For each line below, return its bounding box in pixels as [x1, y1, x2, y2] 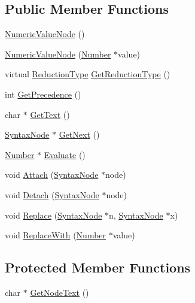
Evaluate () [44, 148, 86, 160]
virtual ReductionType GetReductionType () [5, 68, 170, 80]
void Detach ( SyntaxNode [5, 188, 99, 201]
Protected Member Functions [5, 258, 191, 277]
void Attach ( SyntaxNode [5, 168, 99, 181]
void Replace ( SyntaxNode [5, 208, 102, 221]
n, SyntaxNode [109, 208, 163, 221]
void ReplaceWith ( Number [5, 229, 106, 241]
